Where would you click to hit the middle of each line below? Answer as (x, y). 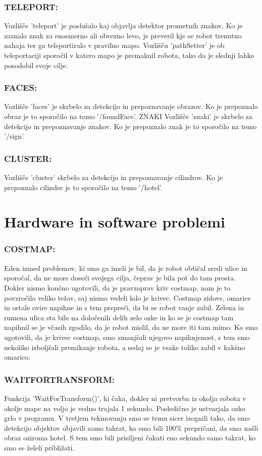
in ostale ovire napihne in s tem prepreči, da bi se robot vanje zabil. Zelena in (124, 307)
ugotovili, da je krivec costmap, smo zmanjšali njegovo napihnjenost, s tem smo (127, 337)
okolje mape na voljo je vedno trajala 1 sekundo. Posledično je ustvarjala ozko (125, 408)
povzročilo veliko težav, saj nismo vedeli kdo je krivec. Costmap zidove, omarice (127, 297)
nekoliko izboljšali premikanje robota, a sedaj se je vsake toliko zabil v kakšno (125, 347)
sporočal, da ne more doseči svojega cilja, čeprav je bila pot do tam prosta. (120, 278)
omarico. (17, 357)
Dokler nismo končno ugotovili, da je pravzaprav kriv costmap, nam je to (117, 287)
